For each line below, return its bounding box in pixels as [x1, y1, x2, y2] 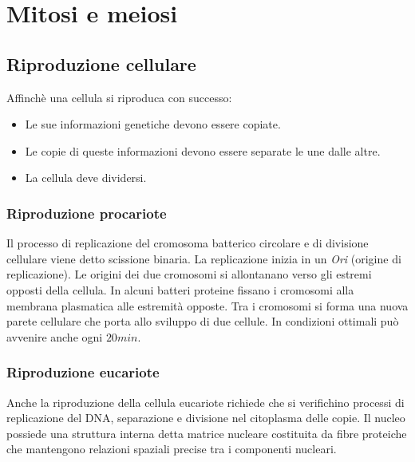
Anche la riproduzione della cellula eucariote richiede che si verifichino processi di [6, 393, 405, 410]
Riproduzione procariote [6, 203, 167, 223]
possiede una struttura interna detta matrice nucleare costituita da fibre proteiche [6, 424, 407, 441]
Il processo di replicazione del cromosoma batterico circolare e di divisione [6, 235, 369, 251]
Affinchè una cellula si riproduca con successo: [6, 89, 232, 105]
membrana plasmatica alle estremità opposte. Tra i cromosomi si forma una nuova [6, 297, 409, 314]
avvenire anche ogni [6, 328, 103, 345]
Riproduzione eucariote [6, 362, 160, 382]
